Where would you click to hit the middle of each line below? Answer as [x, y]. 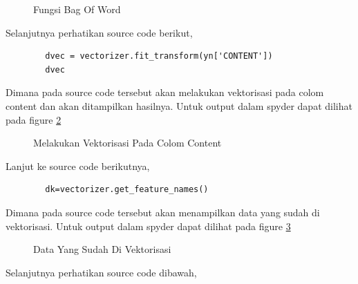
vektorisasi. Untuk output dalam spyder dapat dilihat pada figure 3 [148, 226]
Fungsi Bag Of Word [77, 9]
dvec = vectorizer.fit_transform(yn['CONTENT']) [159, 56]
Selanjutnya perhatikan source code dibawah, [101, 272]
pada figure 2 [34, 119]
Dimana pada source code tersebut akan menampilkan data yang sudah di [163, 212]
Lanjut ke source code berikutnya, [78, 165]
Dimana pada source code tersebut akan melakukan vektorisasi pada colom [165, 92]
